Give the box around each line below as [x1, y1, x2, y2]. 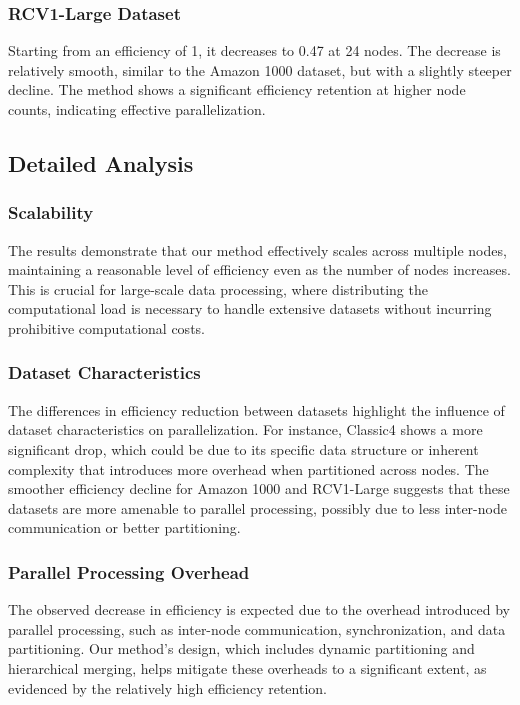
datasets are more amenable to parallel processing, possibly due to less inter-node [8, 497, 507, 518]
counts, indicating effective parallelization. [8, 99, 266, 119]
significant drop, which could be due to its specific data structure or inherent [8, 438, 479, 459]
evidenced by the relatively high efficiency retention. [8, 677, 327, 698]
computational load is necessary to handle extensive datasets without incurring [8, 298, 492, 319]
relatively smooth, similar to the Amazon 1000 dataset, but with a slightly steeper [8, 59, 512, 80]
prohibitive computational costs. [8, 317, 205, 338]
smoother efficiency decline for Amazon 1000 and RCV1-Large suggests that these [8, 478, 510, 499]
